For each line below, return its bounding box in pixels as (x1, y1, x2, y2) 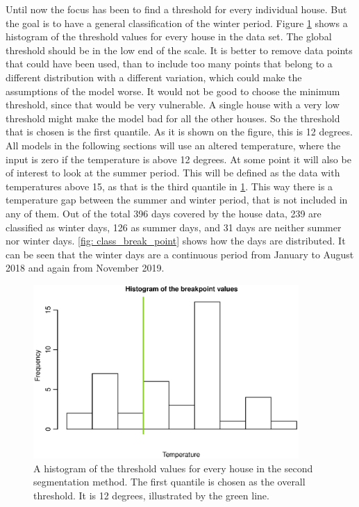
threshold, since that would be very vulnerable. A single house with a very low (6, 97, 340, 112)
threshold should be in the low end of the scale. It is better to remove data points (6, 42, 353, 57)
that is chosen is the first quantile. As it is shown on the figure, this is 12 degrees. (6, 124, 353, 139)
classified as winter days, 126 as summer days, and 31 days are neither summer (6, 219, 342, 234)
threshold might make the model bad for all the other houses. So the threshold (6, 110, 340, 125)
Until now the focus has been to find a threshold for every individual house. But (6, 2, 347, 16)
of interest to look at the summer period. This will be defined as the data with (6, 165, 340, 180)
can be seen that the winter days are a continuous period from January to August (6, 247, 354, 261)
